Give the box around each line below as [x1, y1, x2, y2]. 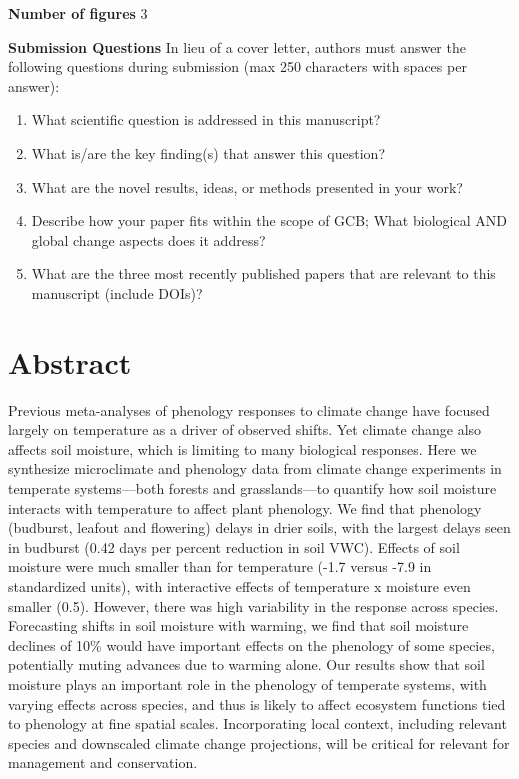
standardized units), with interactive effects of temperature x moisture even [8, 576, 471, 596]
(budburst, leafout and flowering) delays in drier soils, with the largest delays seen [8, 517, 511, 538]
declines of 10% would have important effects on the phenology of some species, [8, 634, 495, 655]
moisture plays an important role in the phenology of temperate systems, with [8, 673, 487, 694]
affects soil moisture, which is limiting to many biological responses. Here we [8, 438, 477, 459]
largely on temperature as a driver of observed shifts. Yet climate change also [8, 419, 482, 440]
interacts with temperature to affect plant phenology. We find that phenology [8, 497, 482, 518]
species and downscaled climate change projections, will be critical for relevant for [8, 732, 510, 753]
